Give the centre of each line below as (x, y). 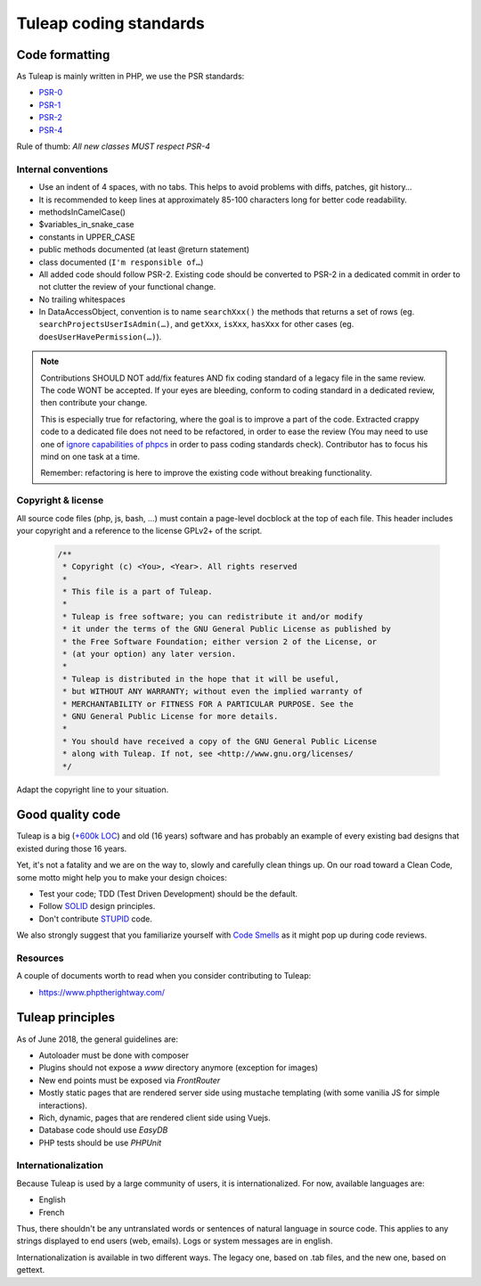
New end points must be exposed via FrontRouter (130, 1080)
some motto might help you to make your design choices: (122, 877)
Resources (40, 958)
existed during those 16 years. (72, 848)
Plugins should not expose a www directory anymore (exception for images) (179, 1068)
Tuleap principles (66, 1017)
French (52, 1212)
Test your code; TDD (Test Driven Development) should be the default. (168, 893)
